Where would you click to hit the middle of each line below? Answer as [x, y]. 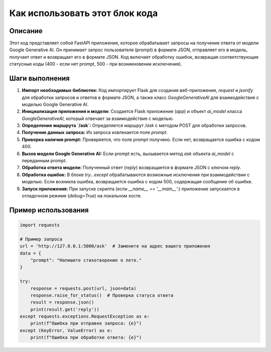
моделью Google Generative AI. [55, 104]
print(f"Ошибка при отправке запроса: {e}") [86, 323]
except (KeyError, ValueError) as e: [66, 330]
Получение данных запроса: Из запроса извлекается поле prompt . [95, 133]
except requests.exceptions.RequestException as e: [85, 317]
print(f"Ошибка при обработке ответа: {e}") [86, 337]
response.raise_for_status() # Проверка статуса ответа [102, 295]
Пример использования [49, 210]
